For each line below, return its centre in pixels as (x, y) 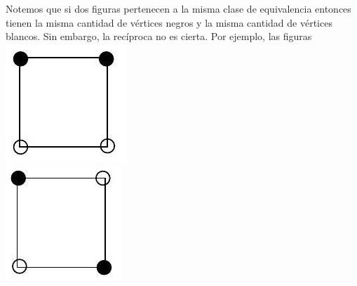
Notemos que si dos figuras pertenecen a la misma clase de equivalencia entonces (178, 8)
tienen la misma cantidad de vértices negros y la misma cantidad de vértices (169, 22)
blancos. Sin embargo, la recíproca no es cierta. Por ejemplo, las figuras (159, 36)
